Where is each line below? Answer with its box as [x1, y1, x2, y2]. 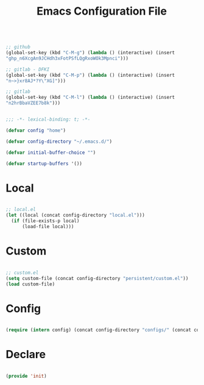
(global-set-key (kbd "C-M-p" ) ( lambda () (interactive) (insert [5, 72, 175, 78]
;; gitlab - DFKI [5, 66, 50, 73]
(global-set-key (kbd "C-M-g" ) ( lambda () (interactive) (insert [5, 50, 175, 56]
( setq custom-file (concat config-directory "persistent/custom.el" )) [5, 275, 189, 281]
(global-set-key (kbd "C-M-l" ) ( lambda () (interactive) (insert [5, 95, 175, 101]
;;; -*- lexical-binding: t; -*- [5, 117, 91, 123]
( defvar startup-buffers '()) [5, 160, 83, 167]
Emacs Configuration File [37, 4, 167, 18]
